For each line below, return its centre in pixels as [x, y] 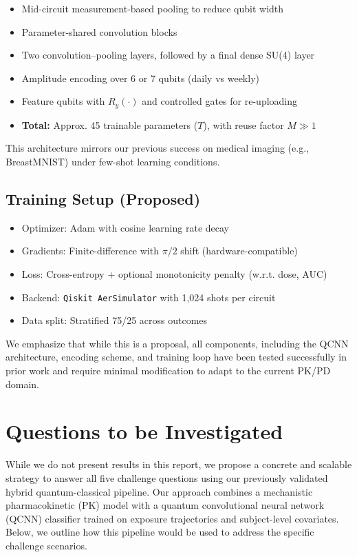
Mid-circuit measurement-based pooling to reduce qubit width [153, 8]
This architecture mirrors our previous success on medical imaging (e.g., [157, 148]
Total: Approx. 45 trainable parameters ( [110, 124]
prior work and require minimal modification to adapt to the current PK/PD [168, 371]
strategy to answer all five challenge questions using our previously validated [167, 477]
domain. [23, 384]
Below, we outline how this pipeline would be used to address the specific [160, 532]
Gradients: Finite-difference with [90, 251]
